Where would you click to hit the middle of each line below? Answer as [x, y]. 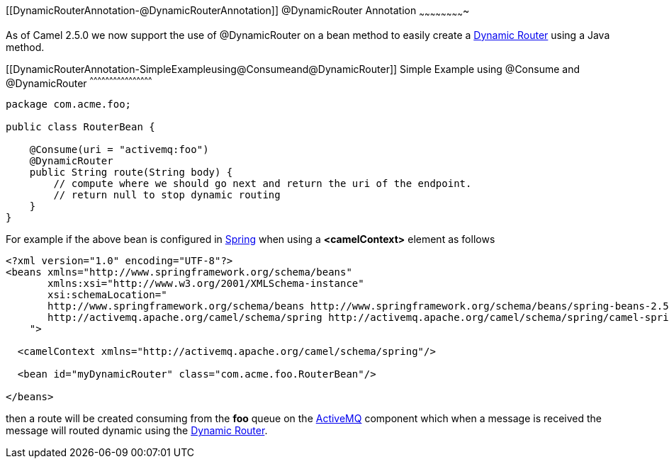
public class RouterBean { [80, 127]
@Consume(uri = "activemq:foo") [119, 150]
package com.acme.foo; [69, 104]
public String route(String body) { [131, 172]
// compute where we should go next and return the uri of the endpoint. [263, 184]
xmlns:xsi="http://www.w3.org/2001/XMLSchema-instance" [206, 284]
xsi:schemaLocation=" [107, 295]
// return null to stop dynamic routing [167, 195]
